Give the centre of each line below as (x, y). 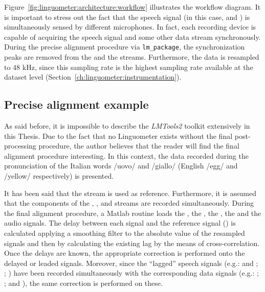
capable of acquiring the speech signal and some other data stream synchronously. (132, 36)
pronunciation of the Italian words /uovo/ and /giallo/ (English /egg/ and (121, 166)
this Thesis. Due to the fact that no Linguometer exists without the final (118, 136)
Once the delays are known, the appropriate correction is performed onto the (125, 253)
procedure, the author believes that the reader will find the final (139, 146)
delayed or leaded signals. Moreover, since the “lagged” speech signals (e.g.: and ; (131, 263)
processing (20, 146)
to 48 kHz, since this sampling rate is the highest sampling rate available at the (129, 67)
